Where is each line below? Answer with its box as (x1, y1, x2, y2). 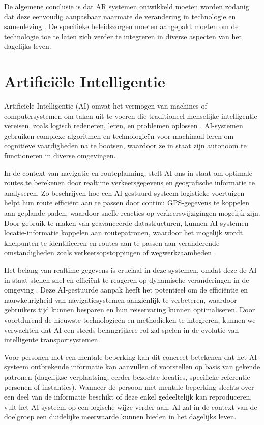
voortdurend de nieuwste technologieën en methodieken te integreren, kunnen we (4, 314, 256, 325)
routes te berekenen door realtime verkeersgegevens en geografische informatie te (4, 177, 255, 188)
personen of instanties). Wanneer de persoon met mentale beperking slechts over (4, 381, 254, 392)
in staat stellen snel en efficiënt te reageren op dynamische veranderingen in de (4, 274, 249, 285)
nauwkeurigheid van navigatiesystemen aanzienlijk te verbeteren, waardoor (4, 294, 237, 305)
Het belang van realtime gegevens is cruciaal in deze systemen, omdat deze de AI (4, 264, 257, 275)
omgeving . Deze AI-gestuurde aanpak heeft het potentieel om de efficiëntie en (4, 284, 248, 295)
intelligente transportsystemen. (4, 334, 100, 345)
